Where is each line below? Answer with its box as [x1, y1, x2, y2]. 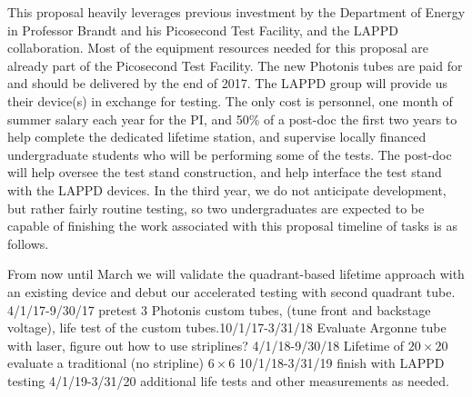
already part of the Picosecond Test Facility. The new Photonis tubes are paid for [7, 55, 463, 74]
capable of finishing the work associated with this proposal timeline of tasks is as [7, 216, 458, 235]
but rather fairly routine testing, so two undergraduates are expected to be [7, 198, 425, 217]
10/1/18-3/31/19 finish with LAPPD [238, 353, 445, 372]
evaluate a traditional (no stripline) [7, 353, 205, 372]
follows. [7, 233, 49, 253]
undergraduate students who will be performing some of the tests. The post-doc [7, 144, 452, 164]
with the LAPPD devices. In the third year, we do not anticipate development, [7, 180, 447, 199]
